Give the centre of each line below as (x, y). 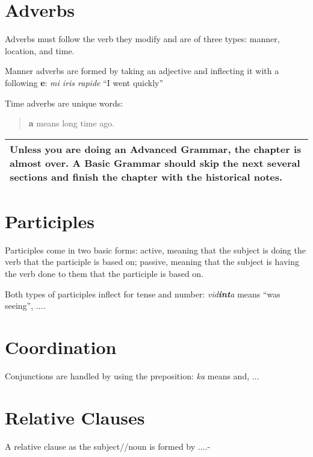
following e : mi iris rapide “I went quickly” (84, 82)
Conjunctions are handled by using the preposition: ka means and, (127, 375)
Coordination (61, 347)
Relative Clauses (75, 417)
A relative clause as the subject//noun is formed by (100, 446)
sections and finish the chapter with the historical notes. (146, 176)
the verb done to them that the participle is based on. (104, 273)
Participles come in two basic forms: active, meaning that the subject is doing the (155, 250)
